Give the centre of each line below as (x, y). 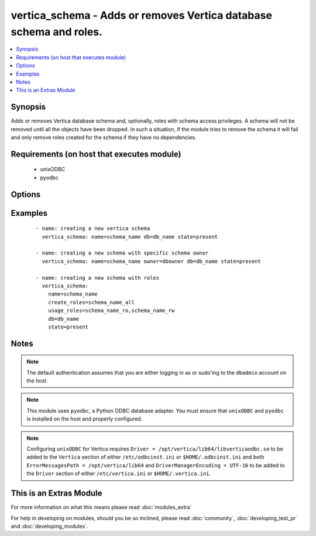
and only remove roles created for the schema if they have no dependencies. (104, 137)
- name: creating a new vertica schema (93, 228)
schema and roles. (56, 32)
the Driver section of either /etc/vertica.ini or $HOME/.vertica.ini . (119, 474)
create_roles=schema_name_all (91, 302)
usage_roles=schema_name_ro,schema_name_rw (111, 311)
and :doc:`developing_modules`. (49, 526)
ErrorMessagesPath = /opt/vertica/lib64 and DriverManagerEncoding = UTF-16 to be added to (156, 465)
